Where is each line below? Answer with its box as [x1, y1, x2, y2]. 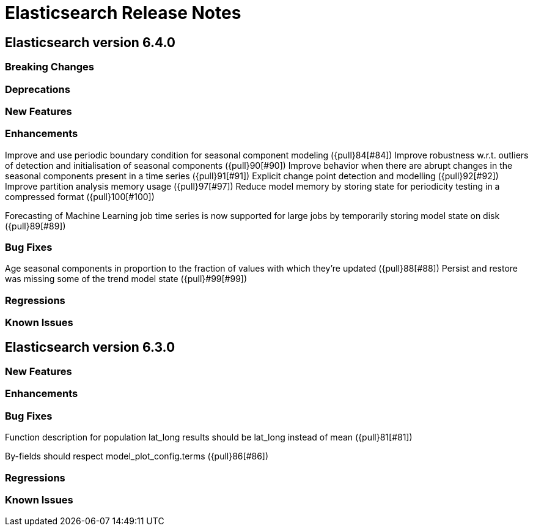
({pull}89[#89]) [5, 220, 66, 231]
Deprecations [5, 83, 70, 95]
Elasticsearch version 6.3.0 [5, 339, 175, 355]
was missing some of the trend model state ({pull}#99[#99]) [5, 273, 248, 284]
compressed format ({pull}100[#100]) [5, 191, 155, 202]
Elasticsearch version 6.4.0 [5, 34, 175, 50]
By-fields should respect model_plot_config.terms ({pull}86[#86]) [5, 451, 269, 462]
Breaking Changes [5, 61, 95, 73]
